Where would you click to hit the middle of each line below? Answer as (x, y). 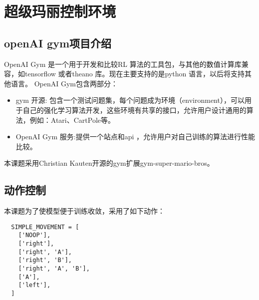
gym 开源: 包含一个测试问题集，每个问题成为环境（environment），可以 (130, 100)
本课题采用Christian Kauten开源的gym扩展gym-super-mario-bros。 (109, 163)
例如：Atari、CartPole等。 (72, 120)
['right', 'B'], (45, 260)
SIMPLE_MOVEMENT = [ (45, 227)
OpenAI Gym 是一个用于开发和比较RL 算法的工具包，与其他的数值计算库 (123, 64)
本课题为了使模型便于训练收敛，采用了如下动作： (84, 211)
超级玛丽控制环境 (60, 11)
